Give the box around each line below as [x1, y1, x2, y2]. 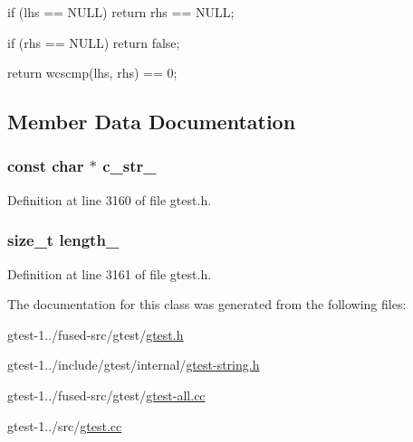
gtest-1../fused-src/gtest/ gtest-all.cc [7, 385, 206, 404]
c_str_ [102, 155, 157, 177]
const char [7, 155, 84, 177]
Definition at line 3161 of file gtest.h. [7, 264, 212, 283]
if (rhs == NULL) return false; [7, 33, 180, 52]
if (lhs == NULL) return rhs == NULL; [7, 3, 235, 21]
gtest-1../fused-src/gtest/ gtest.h [7, 324, 184, 343]
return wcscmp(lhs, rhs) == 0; [7, 63, 178, 82]
